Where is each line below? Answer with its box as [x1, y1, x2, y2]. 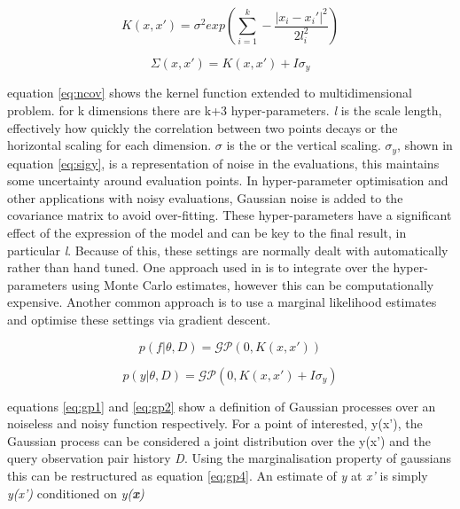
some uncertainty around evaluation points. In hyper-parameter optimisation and [7, 171, 448, 190]
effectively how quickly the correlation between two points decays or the [7, 118, 398, 137]
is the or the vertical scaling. [226, 136, 381, 154]
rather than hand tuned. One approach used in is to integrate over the [7, 258, 389, 277]
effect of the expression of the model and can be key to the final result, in [7, 223, 407, 242]
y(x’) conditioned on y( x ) [7, 483, 144, 502]
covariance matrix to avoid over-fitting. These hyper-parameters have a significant [7, 206, 452, 224]
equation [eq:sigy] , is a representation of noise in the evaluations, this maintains [7, 153, 440, 172]
